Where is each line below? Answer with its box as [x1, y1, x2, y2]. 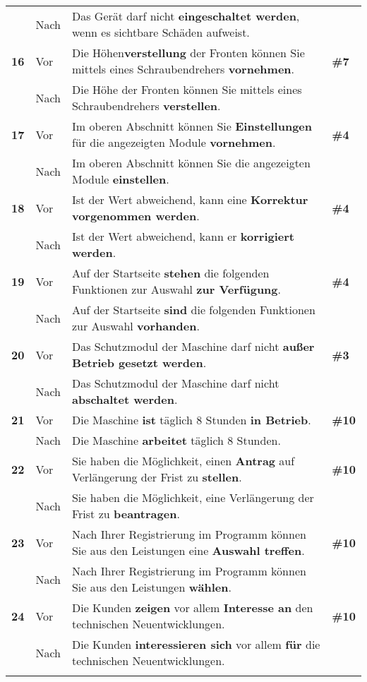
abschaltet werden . [71, 391, 178, 407]
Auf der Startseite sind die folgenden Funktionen [71, 301, 315, 318]
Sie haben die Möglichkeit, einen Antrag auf [71, 453, 295, 469]
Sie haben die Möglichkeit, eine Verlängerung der [71, 489, 314, 505]
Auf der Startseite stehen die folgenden [71, 265, 270, 281]
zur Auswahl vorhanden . [71, 318, 200, 334]
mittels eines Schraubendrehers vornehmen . [71, 61, 295, 77]
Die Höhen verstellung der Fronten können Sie [71, 44, 305, 61]
